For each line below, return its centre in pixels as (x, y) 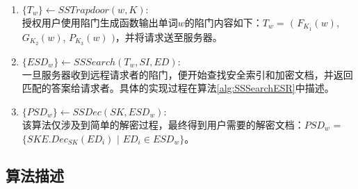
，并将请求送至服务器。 (169, 36)
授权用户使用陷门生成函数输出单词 (100, 22)
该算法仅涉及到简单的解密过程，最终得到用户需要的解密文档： (163, 124)
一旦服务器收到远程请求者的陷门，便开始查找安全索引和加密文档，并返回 (187, 74)
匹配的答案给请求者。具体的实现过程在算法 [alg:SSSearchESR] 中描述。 (178, 88)
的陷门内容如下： (223, 22)
